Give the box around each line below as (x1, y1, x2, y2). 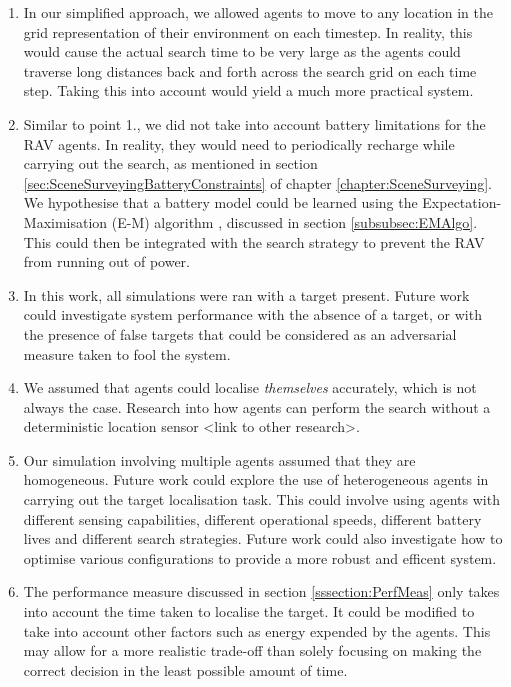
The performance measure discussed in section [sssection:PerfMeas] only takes (23, 581, 500, 602)
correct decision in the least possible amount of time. (23, 659, 348, 680)
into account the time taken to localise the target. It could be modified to (23, 601, 475, 622)
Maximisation (23, 211, 108, 232)
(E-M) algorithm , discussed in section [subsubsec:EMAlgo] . (111, 211, 478, 232)
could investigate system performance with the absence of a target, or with (23, 304, 482, 325)
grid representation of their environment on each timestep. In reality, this (23, 21, 473, 42)
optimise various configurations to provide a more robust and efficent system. (23, 547, 497, 568)
